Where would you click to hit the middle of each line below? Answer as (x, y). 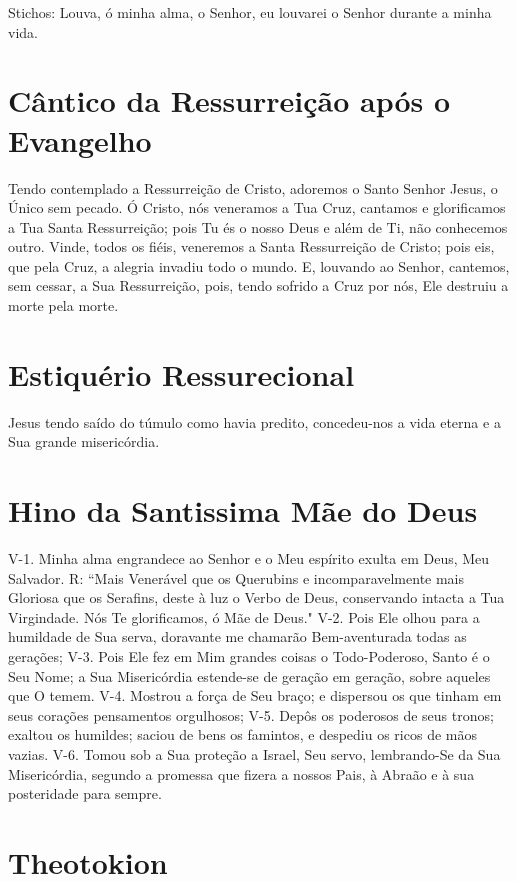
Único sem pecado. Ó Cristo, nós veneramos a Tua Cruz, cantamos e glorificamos (257, 207)
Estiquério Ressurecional (181, 373)
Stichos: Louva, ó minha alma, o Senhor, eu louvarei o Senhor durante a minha (250, 12)
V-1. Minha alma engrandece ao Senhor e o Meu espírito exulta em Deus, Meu (249, 558)
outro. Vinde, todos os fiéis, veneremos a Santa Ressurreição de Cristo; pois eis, (251, 246)
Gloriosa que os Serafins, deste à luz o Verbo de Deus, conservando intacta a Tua (256, 597)
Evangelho (80, 139)
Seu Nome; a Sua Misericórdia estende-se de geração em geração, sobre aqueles (249, 675)
